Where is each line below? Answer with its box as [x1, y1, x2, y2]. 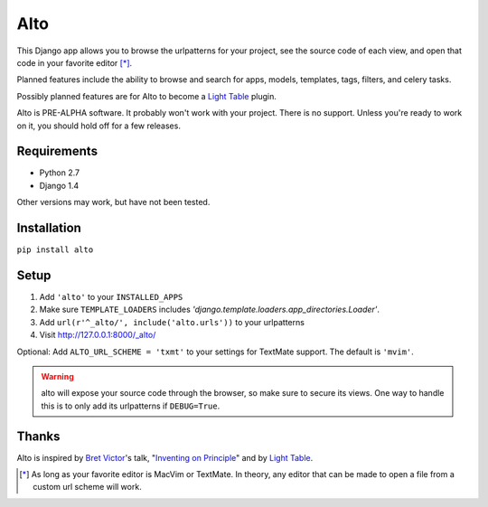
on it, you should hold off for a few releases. [16, 120, 181, 131]
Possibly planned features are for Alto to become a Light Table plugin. [16, 90, 277, 101]
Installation [16, 221, 81, 235]
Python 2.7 [39, 167, 80, 178]
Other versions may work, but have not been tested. [16, 197, 211, 208]
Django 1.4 [39, 180, 80, 191]
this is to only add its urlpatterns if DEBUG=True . [41, 400, 221, 411]
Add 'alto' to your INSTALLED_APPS [39, 292, 183, 302]
